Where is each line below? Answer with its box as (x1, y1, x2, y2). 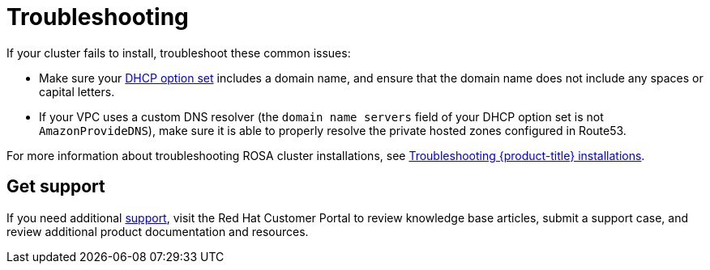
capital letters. (39, 84, 115, 99)
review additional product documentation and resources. (6, 224, 309, 238)
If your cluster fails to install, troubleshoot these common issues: (6, 45, 351, 60)
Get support (6, 176, 105, 197)
